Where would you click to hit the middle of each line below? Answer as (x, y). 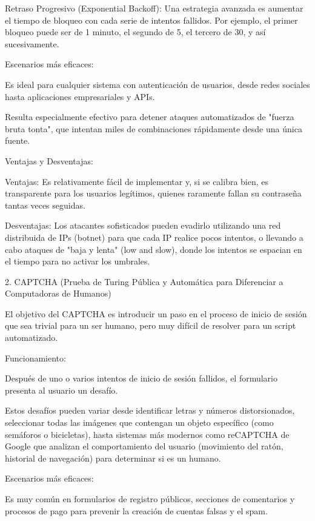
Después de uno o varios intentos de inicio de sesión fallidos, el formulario (141, 378)
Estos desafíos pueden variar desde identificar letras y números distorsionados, (150, 410)
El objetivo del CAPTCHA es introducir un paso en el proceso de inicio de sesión (156, 313)
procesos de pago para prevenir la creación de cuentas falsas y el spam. (136, 510)
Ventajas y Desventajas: (49, 160)
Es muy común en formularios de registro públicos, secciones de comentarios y (150, 499)
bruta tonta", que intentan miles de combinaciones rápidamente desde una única (154, 128)
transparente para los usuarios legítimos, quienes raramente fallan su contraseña (153, 193)
